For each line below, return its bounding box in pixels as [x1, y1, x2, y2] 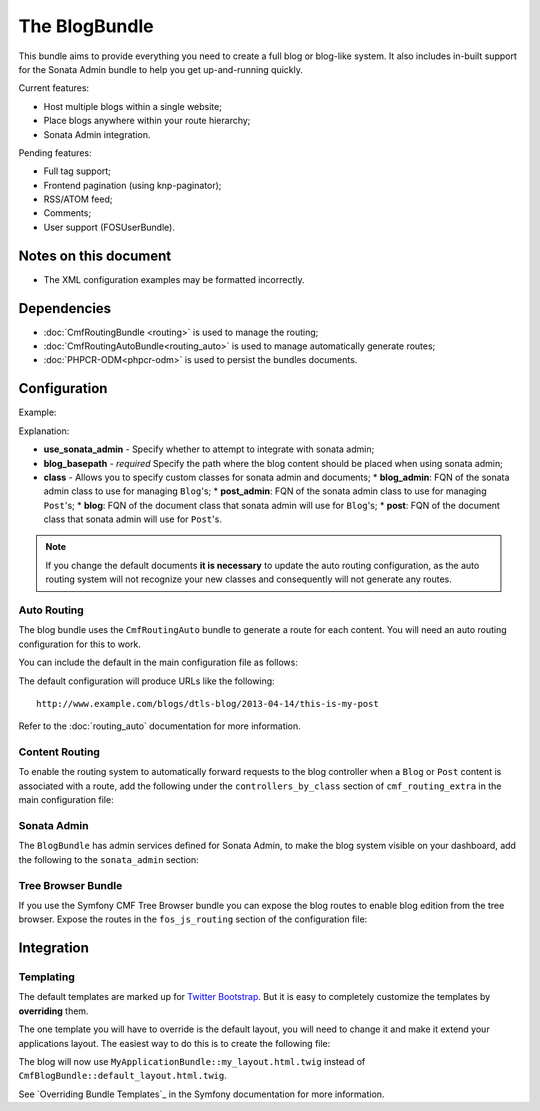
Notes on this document [18, 247, 172, 264]
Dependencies [18, 300, 112, 317]
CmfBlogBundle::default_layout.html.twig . [18, 1070, 227, 1082]
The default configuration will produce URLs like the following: [18, 675, 275, 687]
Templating [18, 970, 75, 984]
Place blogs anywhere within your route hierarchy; [43, 115, 251, 127]
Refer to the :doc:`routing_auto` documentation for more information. [18, 720, 302, 732]
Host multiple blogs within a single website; [43, 100, 222, 112]
